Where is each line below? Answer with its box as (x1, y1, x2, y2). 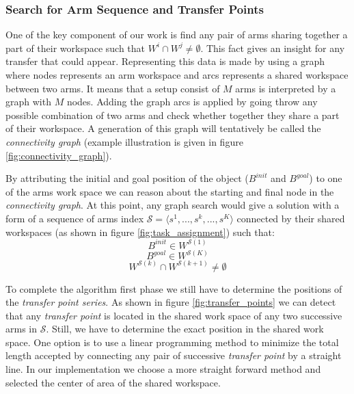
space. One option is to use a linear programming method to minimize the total (5, 334, 339, 349)
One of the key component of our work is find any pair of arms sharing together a (5, 27, 348, 42)
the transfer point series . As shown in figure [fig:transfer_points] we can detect (5, 295, 336, 309)
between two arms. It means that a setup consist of (5, 81, 220, 95)
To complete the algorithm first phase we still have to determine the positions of (5, 281, 342, 295)
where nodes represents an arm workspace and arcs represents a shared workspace (5, 68, 349, 81)
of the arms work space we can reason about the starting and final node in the (5, 184, 334, 198)
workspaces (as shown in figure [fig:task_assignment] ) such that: (5, 224, 275, 239)
